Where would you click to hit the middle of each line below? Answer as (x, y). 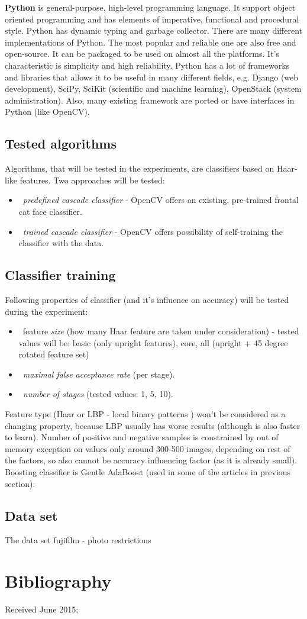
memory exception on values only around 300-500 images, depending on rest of (148, 448)
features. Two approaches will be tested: (92, 180)
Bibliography (58, 581)
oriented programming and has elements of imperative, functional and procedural (152, 19)
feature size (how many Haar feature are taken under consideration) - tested (161, 331)
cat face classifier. (50, 211)
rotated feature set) (54, 354)
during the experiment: (46, 311)
